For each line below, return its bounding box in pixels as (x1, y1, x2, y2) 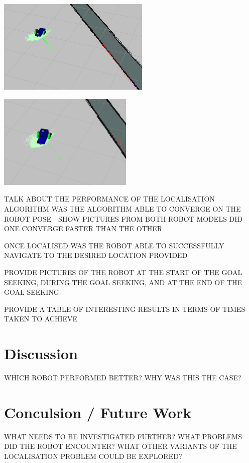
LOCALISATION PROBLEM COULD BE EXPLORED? (4, 450, 182, 461)
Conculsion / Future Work (4, 402, 192, 422)
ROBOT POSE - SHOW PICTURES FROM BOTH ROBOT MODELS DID (4, 213, 243, 224)
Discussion (4, 343, 78, 364)
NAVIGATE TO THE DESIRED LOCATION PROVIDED (4, 250, 188, 260)
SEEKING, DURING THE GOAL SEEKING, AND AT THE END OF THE (4, 277, 242, 287)
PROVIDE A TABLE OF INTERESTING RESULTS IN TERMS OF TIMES (4, 303, 245, 314)
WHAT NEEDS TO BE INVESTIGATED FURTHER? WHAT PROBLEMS (4, 431, 242, 441)
